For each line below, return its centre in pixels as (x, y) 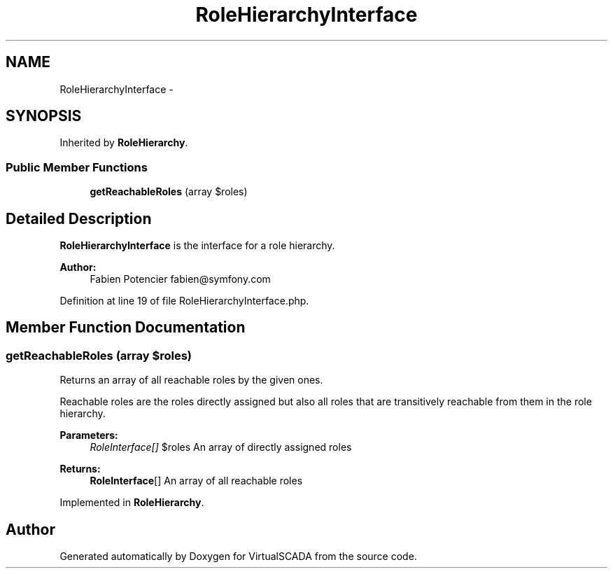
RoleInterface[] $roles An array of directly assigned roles (221, 447)
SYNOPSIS (44, 116)
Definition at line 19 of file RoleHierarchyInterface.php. (184, 301)
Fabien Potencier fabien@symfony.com (180, 279)
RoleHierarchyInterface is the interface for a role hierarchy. (197, 246)
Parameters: (89, 435)
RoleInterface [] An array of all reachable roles (196, 481)
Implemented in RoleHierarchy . (132, 503)
